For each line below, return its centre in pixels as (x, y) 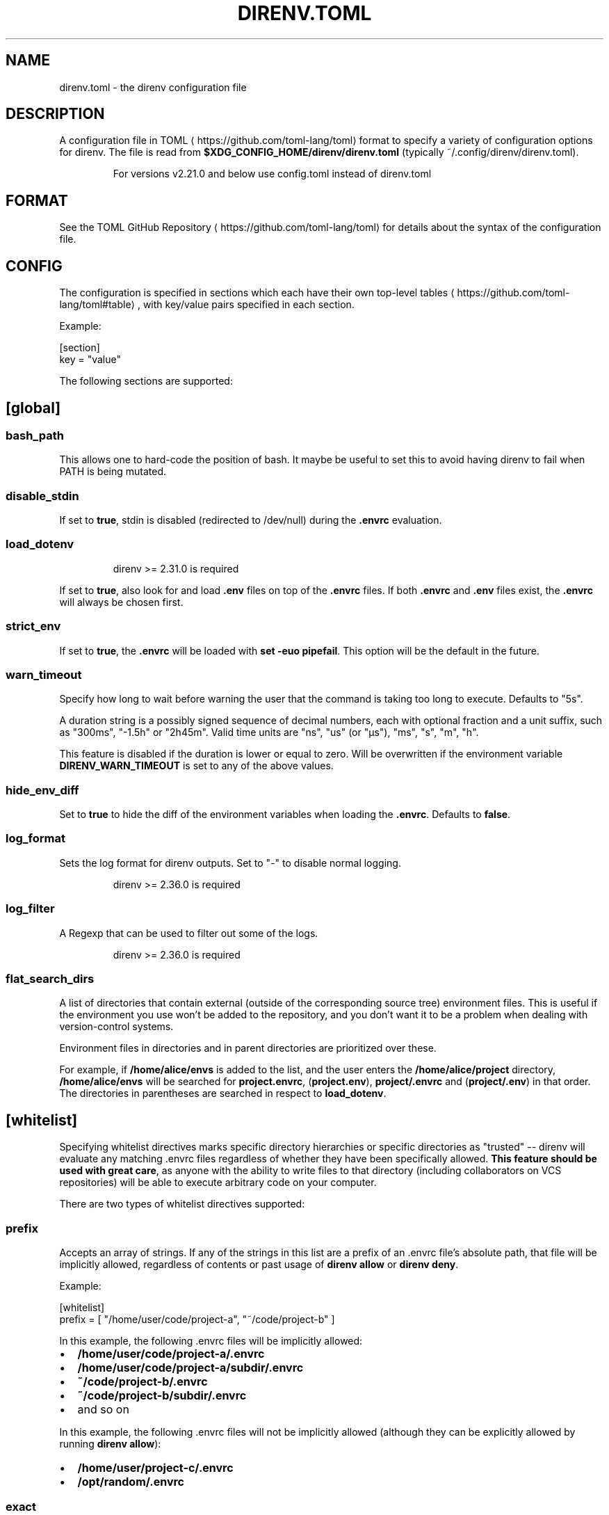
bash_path (35, 435)
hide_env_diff (42, 790)
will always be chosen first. (121, 602)
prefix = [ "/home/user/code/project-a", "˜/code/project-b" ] (197, 1319)
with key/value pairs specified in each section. (249, 305)
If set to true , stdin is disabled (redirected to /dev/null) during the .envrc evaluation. (251, 520)
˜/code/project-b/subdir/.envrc (162, 1395)
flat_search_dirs (50, 978)
